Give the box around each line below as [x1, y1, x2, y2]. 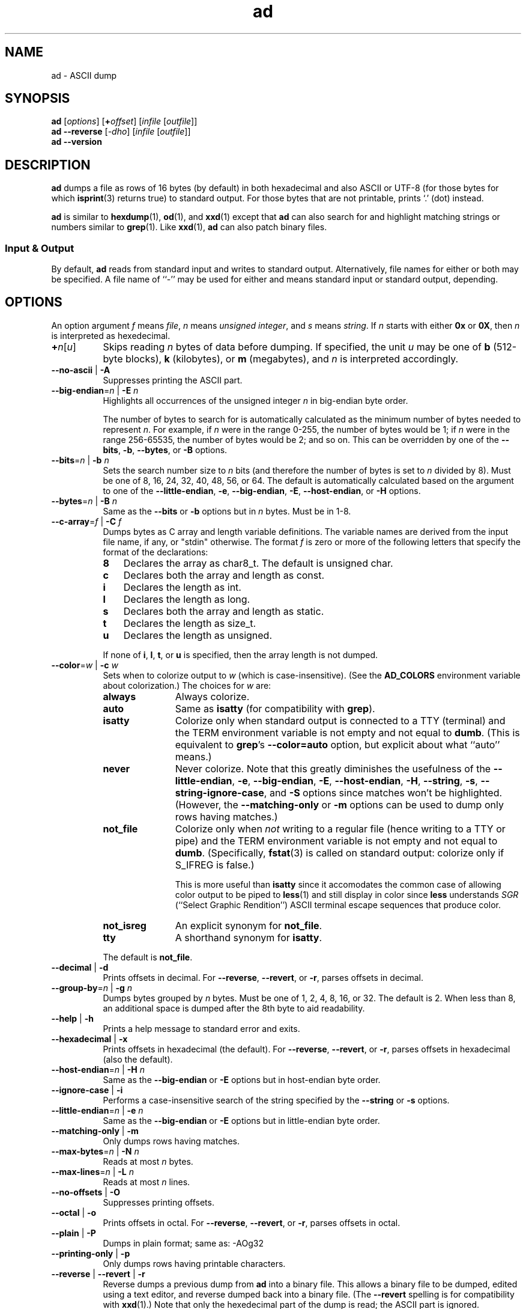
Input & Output [5, 242, 74, 254]
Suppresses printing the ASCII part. [103, 374, 243, 385]
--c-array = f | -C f [51, 516, 122, 526]
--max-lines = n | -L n [51, 1166, 134, 1177]
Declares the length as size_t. [123, 617, 256, 629]
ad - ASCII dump [51, 70, 117, 81]
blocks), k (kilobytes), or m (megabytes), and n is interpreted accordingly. [125, 352, 459, 365]
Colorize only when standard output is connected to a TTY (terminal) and [175, 714, 506, 727]
